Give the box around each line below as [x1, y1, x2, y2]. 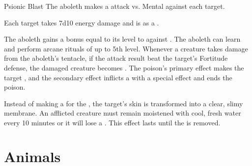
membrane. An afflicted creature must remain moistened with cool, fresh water [4, 108, 241, 118]
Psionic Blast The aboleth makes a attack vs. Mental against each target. [4, 1, 225, 11]
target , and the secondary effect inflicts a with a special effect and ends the [4, 72, 232, 82]
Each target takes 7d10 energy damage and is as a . [4, 17, 159, 27]
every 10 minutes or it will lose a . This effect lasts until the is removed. [4, 117, 221, 127]
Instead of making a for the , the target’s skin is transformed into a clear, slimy [4, 98, 243, 108]
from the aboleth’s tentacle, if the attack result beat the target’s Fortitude [4, 53, 228, 63]
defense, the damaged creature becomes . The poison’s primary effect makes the [4, 62, 244, 72]
